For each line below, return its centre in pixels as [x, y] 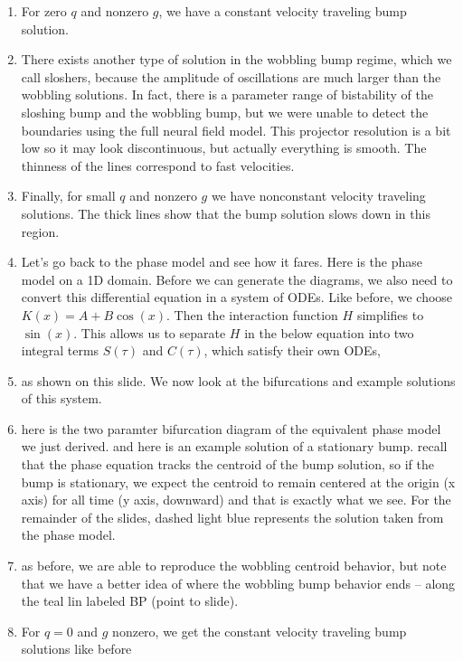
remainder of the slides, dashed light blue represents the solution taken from [232, 517]
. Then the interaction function [252, 314]
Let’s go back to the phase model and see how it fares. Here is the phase [222, 262]
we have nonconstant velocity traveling [318, 196]
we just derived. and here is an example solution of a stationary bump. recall [234, 446]
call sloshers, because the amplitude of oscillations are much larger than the [231, 76]
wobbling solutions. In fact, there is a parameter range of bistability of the [227, 94]
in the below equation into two [329, 332]
